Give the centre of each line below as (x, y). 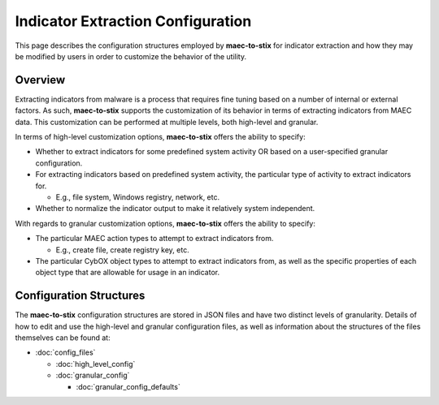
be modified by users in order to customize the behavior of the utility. (131, 56)
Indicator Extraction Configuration (133, 21)
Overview (40, 80)
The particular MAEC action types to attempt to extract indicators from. (154, 239)
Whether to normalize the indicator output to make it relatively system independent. (175, 209)
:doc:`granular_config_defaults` (128, 386)
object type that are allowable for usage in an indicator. (127, 273)
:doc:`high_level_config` (96, 364)
